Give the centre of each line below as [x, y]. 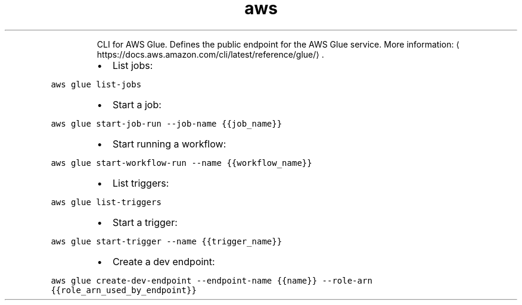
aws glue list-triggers [106, 202]
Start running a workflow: [169, 144]
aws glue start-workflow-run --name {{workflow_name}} [181, 163]
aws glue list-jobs [96, 84]
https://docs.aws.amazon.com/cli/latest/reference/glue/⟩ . [210, 54]
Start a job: [137, 104]
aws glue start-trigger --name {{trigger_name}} [167, 241]
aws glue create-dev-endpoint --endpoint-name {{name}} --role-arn [212, 280]
